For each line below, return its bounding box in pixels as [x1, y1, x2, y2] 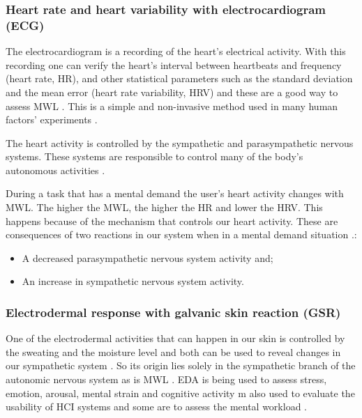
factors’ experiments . [6, 112, 98, 127]
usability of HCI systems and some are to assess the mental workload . [6, 399, 307, 414]
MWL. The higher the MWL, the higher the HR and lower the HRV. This [6, 200, 323, 215]
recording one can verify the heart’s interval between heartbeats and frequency [6, 57, 342, 72]
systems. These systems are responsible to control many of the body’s [6, 149, 303, 164]
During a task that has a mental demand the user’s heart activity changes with [6, 186, 344, 201]
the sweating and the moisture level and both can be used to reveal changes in [6, 344, 341, 359]
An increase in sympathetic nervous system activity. [22, 274, 244, 288]
